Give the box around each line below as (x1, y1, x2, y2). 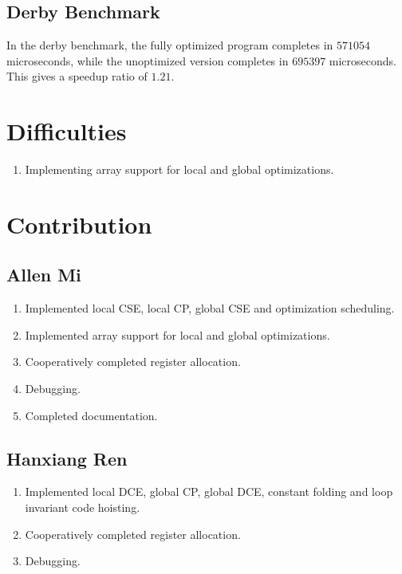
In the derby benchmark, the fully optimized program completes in (6, 37, 333, 53)
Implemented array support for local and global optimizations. (25, 326, 330, 343)
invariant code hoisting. (25, 499, 140, 516)
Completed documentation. (25, 407, 158, 423)
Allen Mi (6, 262, 81, 287)
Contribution (6, 207, 152, 240)
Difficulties (6, 115, 127, 147)
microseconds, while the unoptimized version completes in (6, 52, 289, 69)
